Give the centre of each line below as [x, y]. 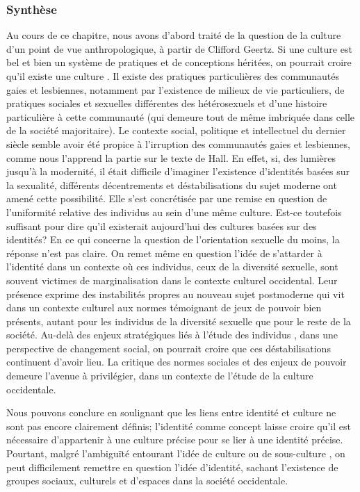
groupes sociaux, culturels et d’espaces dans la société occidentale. [147, 481]
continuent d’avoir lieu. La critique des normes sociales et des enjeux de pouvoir [177, 362]
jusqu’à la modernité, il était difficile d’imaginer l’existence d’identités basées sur [178, 171]
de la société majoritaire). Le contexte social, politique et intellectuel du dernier [176, 130]
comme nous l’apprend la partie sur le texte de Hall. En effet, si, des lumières [171, 157]
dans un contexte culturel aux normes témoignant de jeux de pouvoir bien [164, 307]
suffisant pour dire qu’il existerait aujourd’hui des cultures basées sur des [162, 225]
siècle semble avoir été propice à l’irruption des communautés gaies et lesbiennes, [178, 143]
